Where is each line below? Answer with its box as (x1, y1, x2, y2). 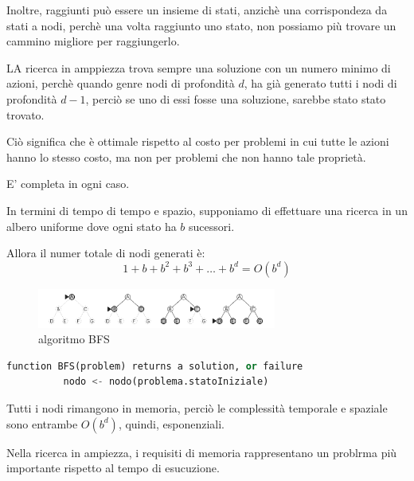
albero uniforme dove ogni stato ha (6, 217, 177, 234)
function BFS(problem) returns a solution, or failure (6, 360, 303, 372)
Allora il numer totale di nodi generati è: (6, 244, 205, 261)
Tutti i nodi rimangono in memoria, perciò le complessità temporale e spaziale (6, 400, 388, 416)
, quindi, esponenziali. (118, 415, 225, 432)
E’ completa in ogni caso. (6, 175, 130, 192)
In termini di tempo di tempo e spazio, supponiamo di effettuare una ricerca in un (6, 201, 408, 218)
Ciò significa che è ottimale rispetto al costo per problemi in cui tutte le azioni (6, 133, 389, 150)
